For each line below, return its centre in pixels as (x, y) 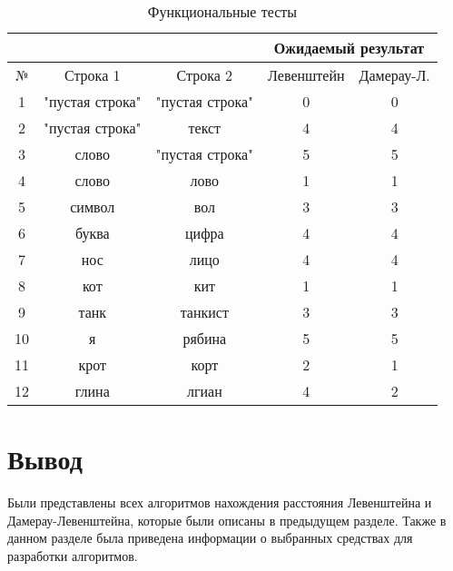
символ (93, 207)
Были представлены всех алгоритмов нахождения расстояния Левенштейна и (220, 502)
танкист (204, 312)
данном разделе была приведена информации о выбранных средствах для (210, 538)
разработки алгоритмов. (73, 555)
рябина (205, 338)
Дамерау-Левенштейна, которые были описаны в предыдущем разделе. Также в (227, 520)
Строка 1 (92, 75)
